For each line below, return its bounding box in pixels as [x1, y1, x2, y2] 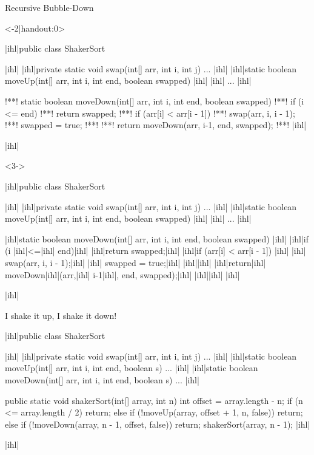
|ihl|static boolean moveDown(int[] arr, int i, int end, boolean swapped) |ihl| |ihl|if [5, 232, 309, 245]
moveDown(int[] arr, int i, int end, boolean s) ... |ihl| [5, 374, 199, 386]
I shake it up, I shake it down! [5, 309, 117, 321]
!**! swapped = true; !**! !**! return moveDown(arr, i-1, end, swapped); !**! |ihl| [5, 118, 307, 131]
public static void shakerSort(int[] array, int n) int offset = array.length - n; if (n [5, 394, 303, 406]
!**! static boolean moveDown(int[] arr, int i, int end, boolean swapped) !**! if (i [5, 94, 304, 107]
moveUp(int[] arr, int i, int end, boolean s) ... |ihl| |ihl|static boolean [5, 361, 258, 374]
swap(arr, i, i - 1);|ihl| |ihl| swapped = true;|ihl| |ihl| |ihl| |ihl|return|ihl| [5, 256, 266, 269]
